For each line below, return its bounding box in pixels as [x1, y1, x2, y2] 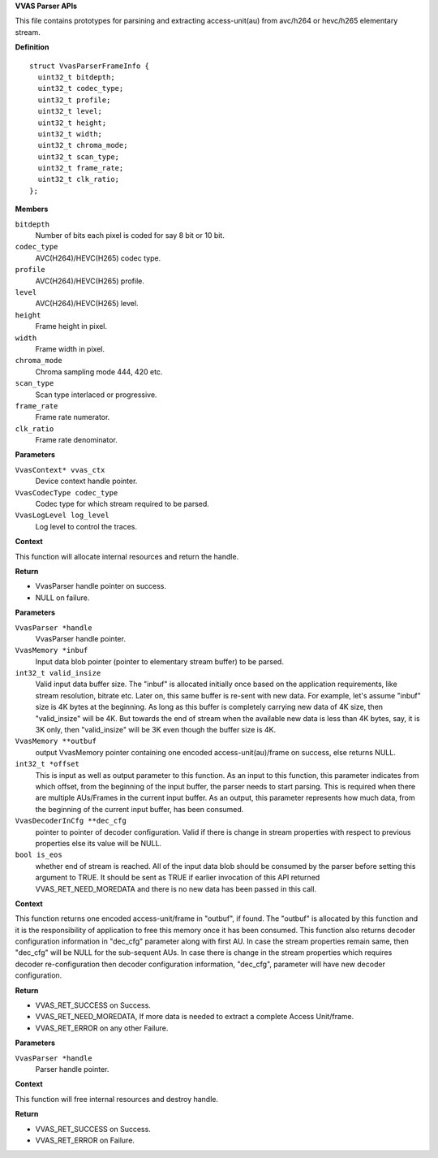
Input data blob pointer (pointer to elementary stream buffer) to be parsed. [35, 656, 284, 666]
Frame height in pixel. [35, 322, 108, 331]
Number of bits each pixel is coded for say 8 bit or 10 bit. [35, 231, 225, 240]
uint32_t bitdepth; [37, 72, 115, 81]
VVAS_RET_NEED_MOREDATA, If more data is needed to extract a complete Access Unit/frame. [35, 1012, 354, 1022]
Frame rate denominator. [35, 435, 118, 445]
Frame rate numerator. [35, 413, 110, 422]
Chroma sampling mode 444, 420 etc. [35, 366, 163, 377]
